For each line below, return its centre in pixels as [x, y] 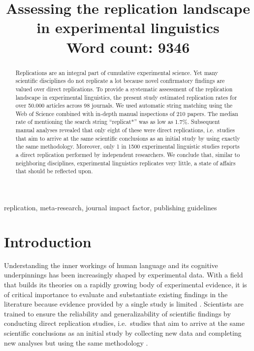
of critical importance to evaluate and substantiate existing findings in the [116, 294]
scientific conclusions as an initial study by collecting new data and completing [123, 332]
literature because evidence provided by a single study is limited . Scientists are [124, 304]
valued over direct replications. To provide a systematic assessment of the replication [124, 89]
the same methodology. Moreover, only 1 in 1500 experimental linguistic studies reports [127, 146]
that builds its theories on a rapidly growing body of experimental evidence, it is [126, 284]
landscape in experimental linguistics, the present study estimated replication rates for [126, 97]
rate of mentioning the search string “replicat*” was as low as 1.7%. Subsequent [118, 122]
